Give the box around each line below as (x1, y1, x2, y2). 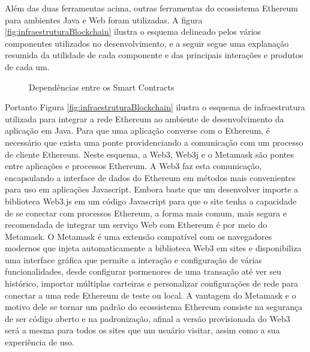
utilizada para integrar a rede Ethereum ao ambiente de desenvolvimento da (5, 112, 284, 125)
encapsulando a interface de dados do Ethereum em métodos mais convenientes (5, 171, 296, 183)
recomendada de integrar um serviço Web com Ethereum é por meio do (5, 218, 267, 231)
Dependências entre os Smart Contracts (29, 80, 174, 93)
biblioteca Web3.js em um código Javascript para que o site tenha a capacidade (5, 194, 297, 207)
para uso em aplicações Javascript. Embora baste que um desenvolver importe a (5, 183, 299, 195)
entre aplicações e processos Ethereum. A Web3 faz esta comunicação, (5, 160, 262, 172)
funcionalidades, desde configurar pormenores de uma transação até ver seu (5, 265, 282, 278)
